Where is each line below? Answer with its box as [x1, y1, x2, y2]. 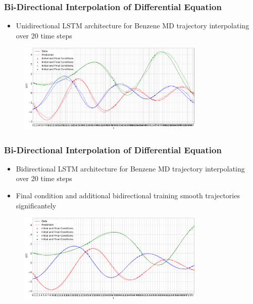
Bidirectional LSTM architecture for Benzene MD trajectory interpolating [16, 163, 245, 173]
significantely [16, 200, 57, 210]
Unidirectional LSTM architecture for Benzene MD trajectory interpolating [16, 20, 249, 31]
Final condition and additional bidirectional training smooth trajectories [16, 190, 240, 201]
